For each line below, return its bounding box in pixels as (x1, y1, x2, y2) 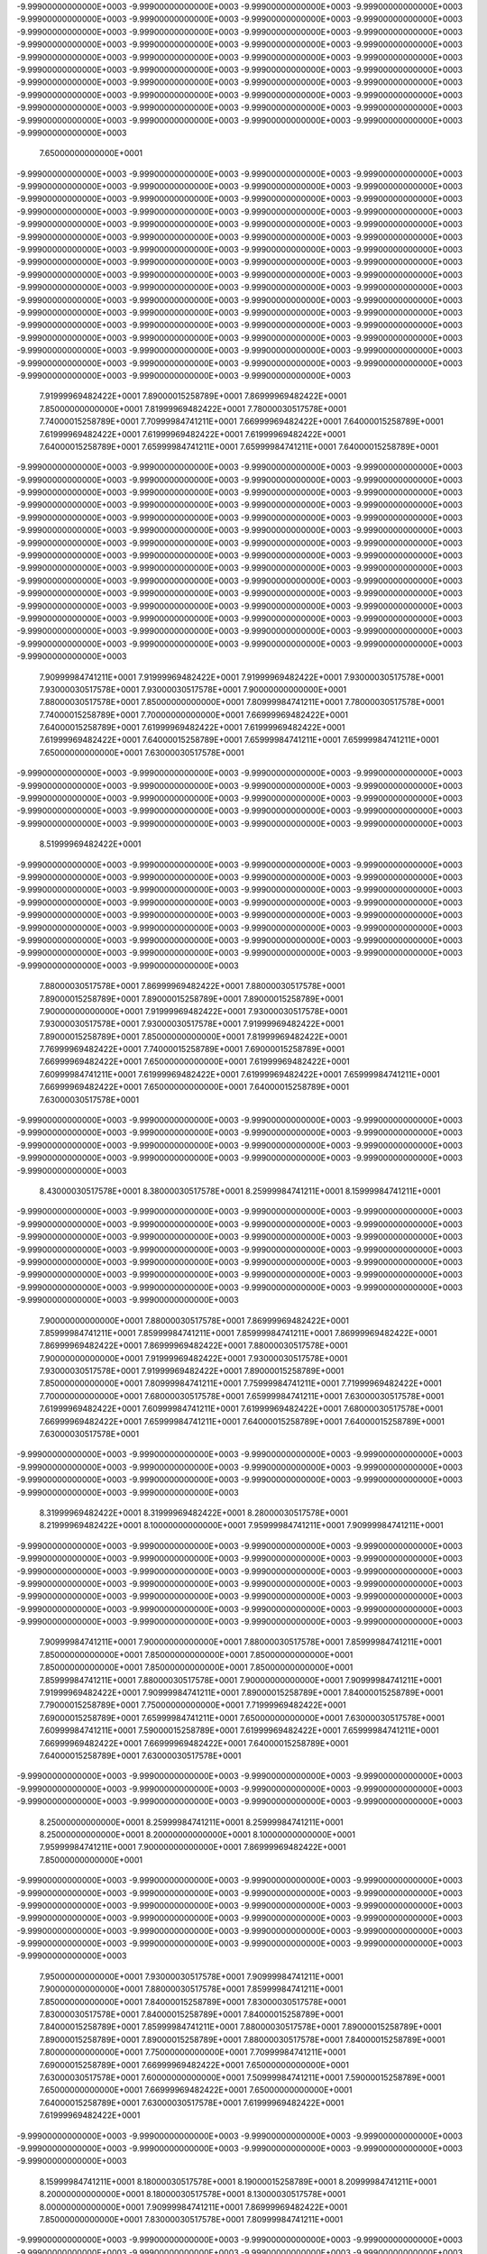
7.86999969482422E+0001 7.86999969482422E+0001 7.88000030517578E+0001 (39, 1340, 348, 1351)
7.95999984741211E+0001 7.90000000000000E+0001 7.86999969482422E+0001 (39, 1842, 346, 1853)
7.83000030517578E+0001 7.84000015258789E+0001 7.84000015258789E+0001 (39, 2009, 344, 2020)
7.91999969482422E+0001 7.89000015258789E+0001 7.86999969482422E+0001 (39, 390, 347, 401)
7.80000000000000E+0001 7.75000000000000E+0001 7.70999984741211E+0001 (39, 2047, 346, 2057)
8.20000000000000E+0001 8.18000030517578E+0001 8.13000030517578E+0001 (39, 2189, 346, 2200)
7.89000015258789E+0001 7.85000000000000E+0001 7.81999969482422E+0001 (39, 1031, 347, 1041)
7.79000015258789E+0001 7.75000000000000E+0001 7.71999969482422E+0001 (39, 1700, 346, 1710)
